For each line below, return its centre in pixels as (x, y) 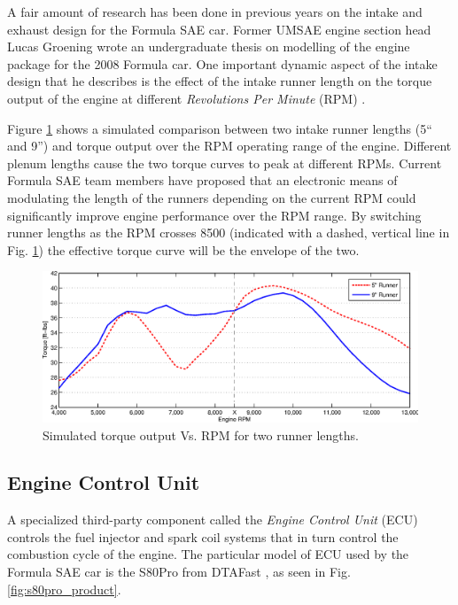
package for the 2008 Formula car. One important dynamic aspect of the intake (222, 63)
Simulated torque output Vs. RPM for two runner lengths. (201, 434)
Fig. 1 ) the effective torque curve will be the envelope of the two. (183, 249)
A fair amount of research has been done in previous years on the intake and (215, 12)
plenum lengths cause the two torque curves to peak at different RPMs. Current (225, 163)
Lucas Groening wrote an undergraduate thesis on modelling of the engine (209, 47)
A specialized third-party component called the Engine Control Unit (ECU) (213, 520)
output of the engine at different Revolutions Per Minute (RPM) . (186, 98)
